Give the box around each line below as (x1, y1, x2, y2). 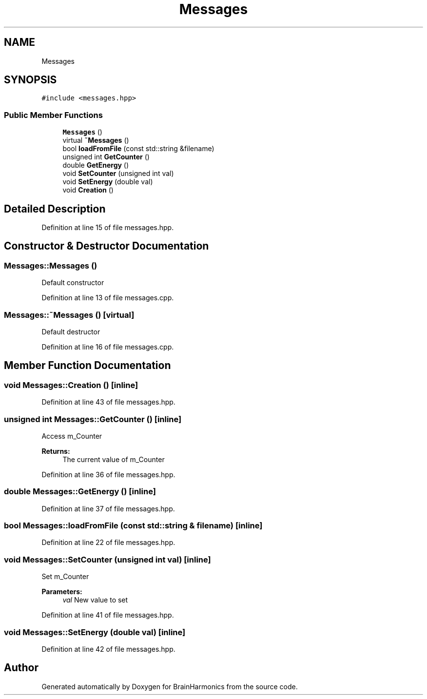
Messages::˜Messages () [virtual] (4, 310, 135, 320)
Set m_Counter (41, 572, 89, 581)
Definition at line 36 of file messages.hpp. (41, 470, 175, 479)
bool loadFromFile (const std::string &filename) (62, 144, 214, 153)
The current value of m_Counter (62, 455, 165, 464)
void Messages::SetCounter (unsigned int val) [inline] (4, 554, 211, 564)
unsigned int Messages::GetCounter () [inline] (4, 414, 182, 424)
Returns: (41, 447, 70, 455)
